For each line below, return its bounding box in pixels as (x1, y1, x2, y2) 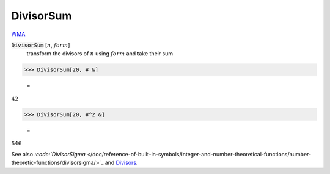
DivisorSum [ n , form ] (11, 41, 70, 49)
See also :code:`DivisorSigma (11, 150, 86, 158)
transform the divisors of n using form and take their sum (26, 50, 174, 57)
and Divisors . (105, 159, 138, 167)
